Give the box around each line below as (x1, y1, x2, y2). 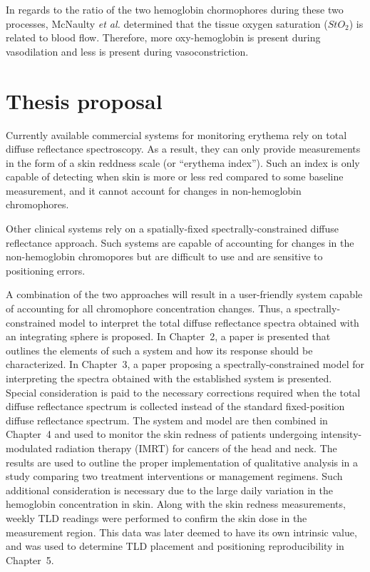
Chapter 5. (6, 552, 54, 567)
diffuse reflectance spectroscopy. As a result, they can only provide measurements (6, 141, 361, 156)
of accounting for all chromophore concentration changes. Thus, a (6, 301, 292, 316)
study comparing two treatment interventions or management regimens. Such (6, 469, 343, 484)
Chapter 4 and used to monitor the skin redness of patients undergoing (6, 427, 318, 441)
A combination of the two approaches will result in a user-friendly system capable (6, 287, 363, 302)
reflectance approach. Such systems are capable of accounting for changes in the (6, 235, 354, 250)
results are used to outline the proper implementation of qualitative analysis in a (6, 454, 359, 469)
